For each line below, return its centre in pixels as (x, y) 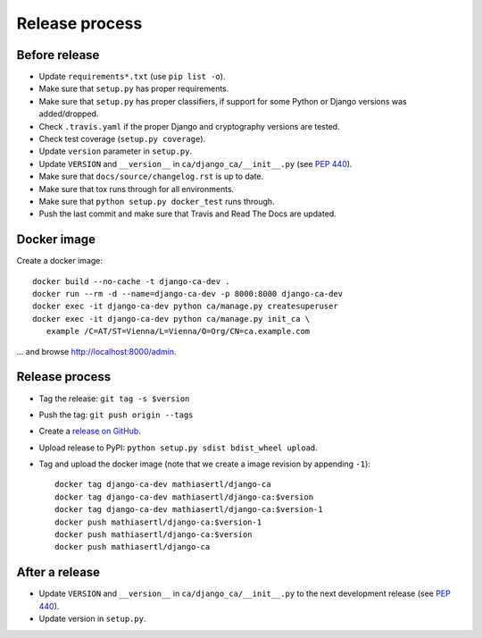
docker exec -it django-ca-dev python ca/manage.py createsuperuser (185, 306)
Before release (58, 55)
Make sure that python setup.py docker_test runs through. (157, 201)
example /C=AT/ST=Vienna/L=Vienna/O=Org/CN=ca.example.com (178, 332)
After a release (58, 572)
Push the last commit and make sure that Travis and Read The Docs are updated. (187, 214)
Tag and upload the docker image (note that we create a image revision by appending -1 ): (204, 464)
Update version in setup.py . (92, 619)
